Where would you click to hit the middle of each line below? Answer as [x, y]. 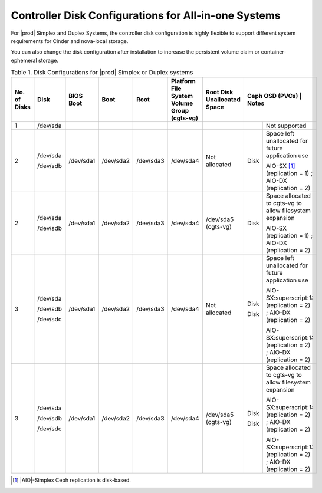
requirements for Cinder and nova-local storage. [70, 41]
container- [274, 52]
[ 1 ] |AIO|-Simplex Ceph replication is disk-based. [72, 480]
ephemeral [24, 60]
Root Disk [219, 93]
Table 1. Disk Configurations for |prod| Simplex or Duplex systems [102, 73]
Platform [183, 81]
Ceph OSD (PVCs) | [274, 96]
